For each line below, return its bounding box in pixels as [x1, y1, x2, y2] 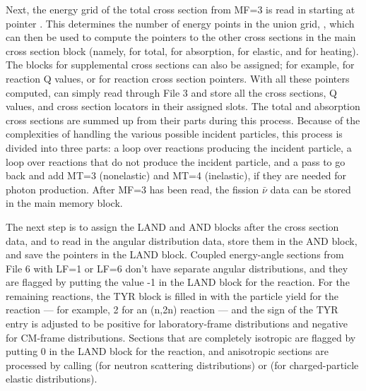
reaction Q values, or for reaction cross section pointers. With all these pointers [6, 71, 350, 85]
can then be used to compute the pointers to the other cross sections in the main [6, 30, 356, 44]
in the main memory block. [6, 195, 123, 210]
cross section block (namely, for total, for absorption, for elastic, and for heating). [6, 43, 359, 58]
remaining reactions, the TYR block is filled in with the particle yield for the [6, 288, 339, 303]
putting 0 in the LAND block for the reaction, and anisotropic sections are [6, 344, 329, 359]
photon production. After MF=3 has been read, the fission [6, 181, 259, 196]
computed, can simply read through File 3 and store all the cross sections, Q [6, 85, 338, 100]
